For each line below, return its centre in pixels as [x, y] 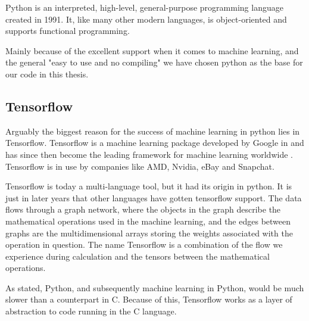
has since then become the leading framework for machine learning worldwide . [149, 154]
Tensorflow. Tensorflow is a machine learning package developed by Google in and [155, 143]
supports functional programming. [68, 31]
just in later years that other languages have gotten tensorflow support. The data [154, 197]
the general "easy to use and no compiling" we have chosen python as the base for [154, 62]
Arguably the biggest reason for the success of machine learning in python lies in [153, 131]
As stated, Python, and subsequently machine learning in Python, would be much [155, 287]
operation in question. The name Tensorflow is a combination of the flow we [144, 244]
